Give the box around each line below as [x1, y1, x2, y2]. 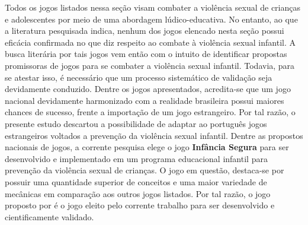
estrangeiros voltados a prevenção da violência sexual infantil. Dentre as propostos [5, 129, 303, 141]
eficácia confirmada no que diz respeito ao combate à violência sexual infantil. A [5, 36, 296, 48]
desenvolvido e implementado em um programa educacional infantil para [5, 152, 268, 164]
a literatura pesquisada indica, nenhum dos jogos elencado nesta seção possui [5, 24, 284, 37]
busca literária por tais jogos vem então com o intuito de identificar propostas [5, 47, 287, 60]
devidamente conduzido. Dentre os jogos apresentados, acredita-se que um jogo [5, 83, 291, 95]
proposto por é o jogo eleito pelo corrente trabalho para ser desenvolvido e [5, 199, 275, 211]
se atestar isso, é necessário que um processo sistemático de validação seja [5, 71, 272, 83]
